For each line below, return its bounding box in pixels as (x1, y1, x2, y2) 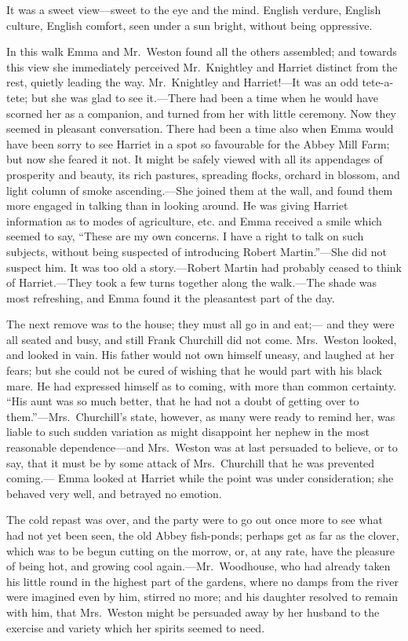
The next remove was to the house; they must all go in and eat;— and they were (6, 316, 395, 332)
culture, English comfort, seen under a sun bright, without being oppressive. (6, 16, 373, 33)
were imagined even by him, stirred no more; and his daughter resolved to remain (6, 588, 399, 605)
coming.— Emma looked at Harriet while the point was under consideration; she (6, 470, 394, 486)
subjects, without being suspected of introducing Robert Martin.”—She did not (6, 243, 387, 259)
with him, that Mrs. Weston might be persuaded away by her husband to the (6, 603, 380, 620)
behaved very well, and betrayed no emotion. (6, 485, 222, 501)
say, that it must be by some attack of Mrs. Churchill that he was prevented (6, 454, 375, 471)
